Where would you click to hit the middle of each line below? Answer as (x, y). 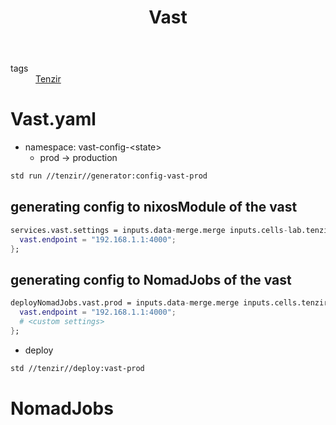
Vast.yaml (53, 119)
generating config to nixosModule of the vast (154, 207)
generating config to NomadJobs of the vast (151, 279)
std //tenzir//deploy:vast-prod (77, 368)
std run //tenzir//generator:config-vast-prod (109, 176)
